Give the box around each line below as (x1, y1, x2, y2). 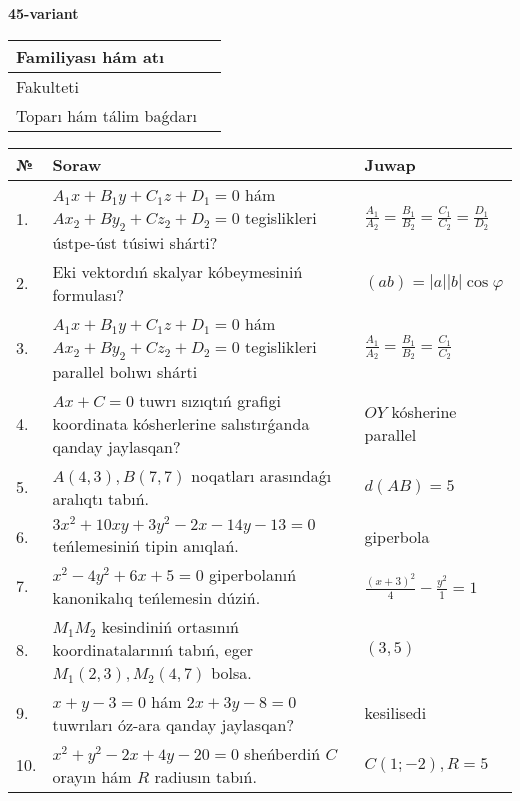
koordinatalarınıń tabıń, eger (52, 637, 254, 661)
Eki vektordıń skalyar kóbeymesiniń (52, 259, 303, 283)
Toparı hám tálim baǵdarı (16, 103, 198, 127)
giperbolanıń (208, 562, 297, 586)
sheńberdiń (244, 741, 321, 765)
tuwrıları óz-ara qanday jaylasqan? (52, 712, 295, 736)
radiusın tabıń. (154, 764, 257, 788)
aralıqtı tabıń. (52, 486, 149, 510)
